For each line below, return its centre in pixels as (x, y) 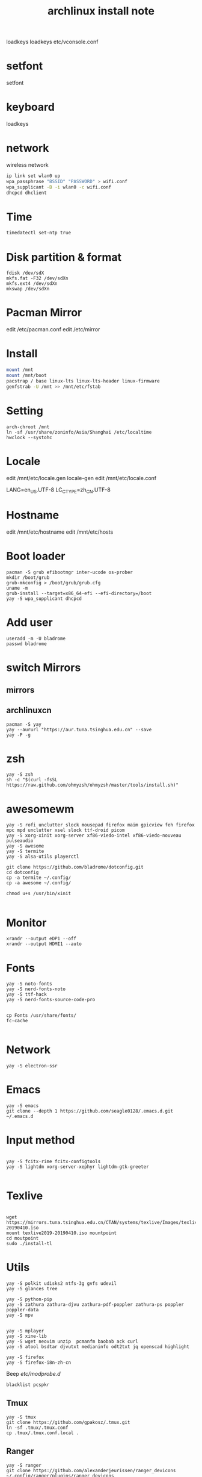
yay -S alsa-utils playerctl (43, 857)
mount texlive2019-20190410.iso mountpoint (62, 1233)
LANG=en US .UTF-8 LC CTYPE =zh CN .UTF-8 (59, 490)
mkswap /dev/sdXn (28, 289)
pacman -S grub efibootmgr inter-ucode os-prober (70, 573)
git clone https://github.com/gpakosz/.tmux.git (68, 1422)
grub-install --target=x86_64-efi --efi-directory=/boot (79, 594)
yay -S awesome (25, 846)
